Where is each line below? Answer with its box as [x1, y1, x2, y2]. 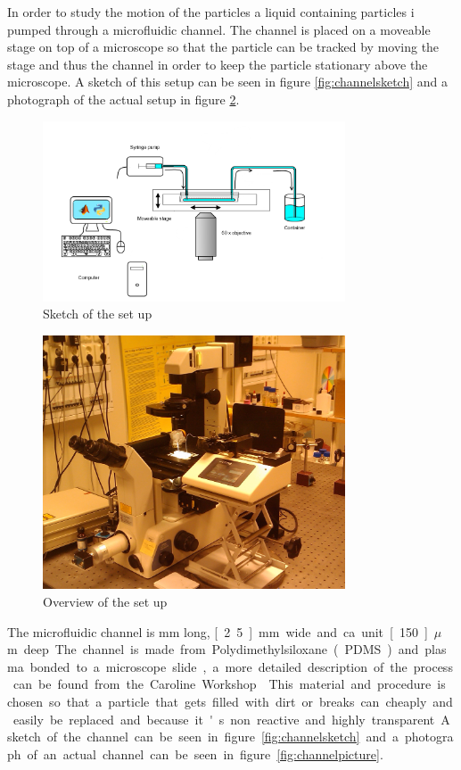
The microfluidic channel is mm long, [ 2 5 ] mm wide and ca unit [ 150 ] [7, 622, 428, 641]
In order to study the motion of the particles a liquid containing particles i [7, 3, 415, 21]
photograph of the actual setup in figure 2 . [7, 89, 240, 108]
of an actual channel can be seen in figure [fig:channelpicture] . [27, 744, 383, 763]
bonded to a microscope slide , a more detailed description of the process [29, 657, 453, 675]
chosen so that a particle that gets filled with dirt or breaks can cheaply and [7, 691, 453, 710]
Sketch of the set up [43, 304, 152, 323]
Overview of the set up [43, 592, 168, 610]
